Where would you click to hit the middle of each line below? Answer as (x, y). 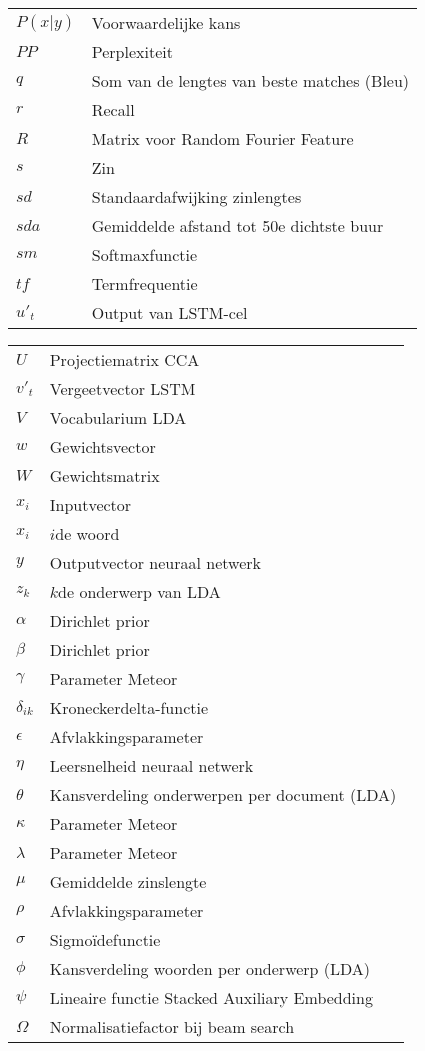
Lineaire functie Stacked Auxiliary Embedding (211, 997)
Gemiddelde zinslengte (128, 881)
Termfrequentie (144, 283)
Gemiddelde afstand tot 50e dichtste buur (237, 225)
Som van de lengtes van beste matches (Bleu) (250, 80)
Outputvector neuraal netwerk (155, 562)
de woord (87, 533)
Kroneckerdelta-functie (129, 707)
